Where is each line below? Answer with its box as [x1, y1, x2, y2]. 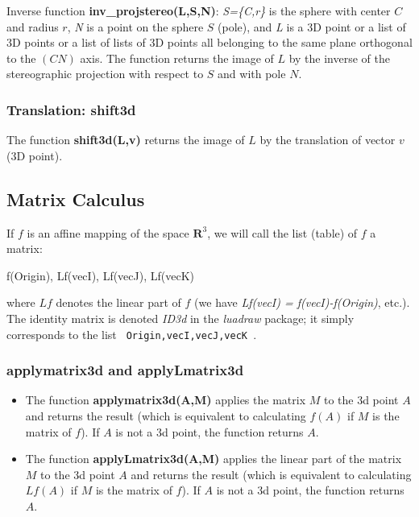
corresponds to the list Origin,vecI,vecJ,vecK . [6, 325, 257, 342]
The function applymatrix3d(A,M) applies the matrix [25, 391, 306, 408]
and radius [6, 18, 59, 35]
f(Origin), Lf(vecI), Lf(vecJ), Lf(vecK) [6, 267, 195, 283]
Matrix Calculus [6, 186, 145, 211]
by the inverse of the [288, 49, 391, 66]
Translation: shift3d [6, 99, 136, 119]
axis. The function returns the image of [80, 49, 274, 66]
